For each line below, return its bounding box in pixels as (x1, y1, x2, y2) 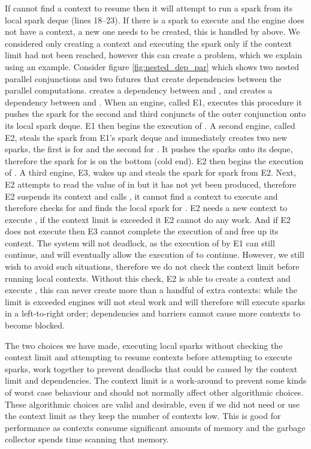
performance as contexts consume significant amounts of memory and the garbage (5, 421, 306, 433)
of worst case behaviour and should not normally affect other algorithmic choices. (5, 386, 304, 398)
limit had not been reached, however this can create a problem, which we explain (5, 49, 303, 61)
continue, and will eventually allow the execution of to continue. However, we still (5, 248, 304, 261)
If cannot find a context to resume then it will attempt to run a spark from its (5, 2, 293, 14)
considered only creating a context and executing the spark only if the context (5, 37, 292, 49)
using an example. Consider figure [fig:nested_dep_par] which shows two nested (5, 60, 299, 73)
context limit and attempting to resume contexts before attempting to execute (5, 351, 292, 363)
